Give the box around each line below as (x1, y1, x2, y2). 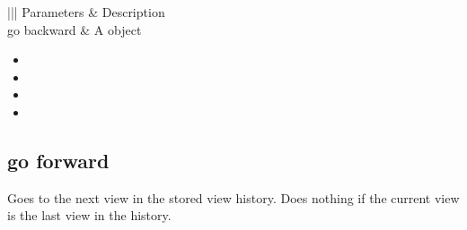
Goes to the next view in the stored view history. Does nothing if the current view (7, 188, 460, 207)
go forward (7, 146, 110, 174)
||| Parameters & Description (7, 3, 165, 21)
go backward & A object (7, 20, 142, 38)
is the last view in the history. (7, 206, 172, 225)
